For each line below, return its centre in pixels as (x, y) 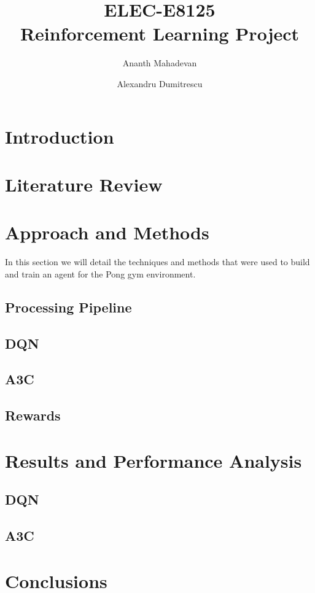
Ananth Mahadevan (160, 63)
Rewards (33, 415)
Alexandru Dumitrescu (160, 83)
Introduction (60, 136)
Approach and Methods (107, 232)
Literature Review (84, 184)
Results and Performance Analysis (154, 460)
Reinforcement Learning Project (160, 33)
